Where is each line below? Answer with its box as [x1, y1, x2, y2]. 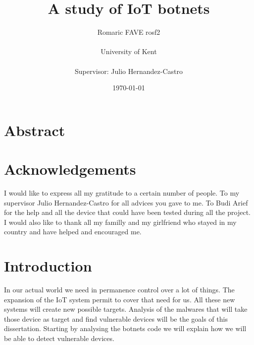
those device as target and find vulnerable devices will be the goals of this [4, 313, 228, 324]
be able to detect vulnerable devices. [4, 333, 114, 344]
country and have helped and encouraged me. [4, 226, 142, 237]
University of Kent [101, 46, 157, 57]
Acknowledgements [4, 159, 136, 179]
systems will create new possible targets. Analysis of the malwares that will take [4, 304, 248, 314]
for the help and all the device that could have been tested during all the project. [4, 207, 251, 217]
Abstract [4, 120, 65, 140]
